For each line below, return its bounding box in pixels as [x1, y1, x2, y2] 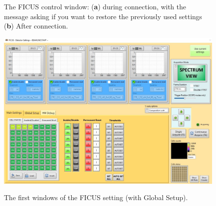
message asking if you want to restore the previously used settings [4, 11, 202, 21]
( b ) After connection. [4, 21, 68, 31]
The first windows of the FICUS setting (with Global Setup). [4, 192, 188, 203]
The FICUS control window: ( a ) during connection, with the [4, 1, 186, 11]
